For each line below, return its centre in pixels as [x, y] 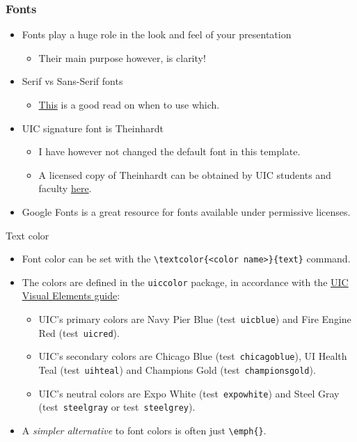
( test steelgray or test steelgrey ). [117, 407]
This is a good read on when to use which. [129, 104]
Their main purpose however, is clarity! [122, 57]
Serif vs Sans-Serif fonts [72, 81]
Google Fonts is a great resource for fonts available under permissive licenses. [186, 211]
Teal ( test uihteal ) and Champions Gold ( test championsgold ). [177, 370]
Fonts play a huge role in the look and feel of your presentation [157, 34]
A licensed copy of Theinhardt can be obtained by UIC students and [185, 174]
